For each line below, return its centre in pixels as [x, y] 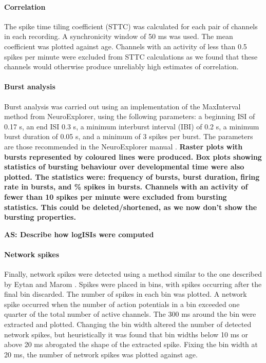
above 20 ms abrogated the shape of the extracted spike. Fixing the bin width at [131, 344]
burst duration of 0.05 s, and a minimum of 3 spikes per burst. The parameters [129, 136]
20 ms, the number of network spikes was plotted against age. [101, 354]
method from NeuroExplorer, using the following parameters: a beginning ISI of [130, 116]
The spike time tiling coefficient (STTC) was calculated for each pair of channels [131, 26]
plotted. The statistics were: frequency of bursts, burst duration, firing [132, 176]
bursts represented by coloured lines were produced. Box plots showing [133, 156]
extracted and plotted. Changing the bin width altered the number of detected [128, 324]
